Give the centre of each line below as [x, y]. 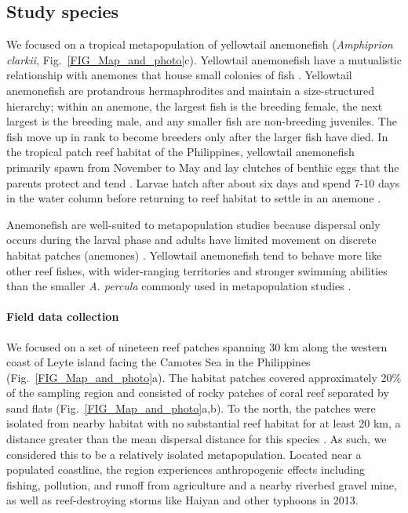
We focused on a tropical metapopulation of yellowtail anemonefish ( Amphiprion [200, 44]
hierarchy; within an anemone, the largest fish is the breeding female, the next [195, 106]
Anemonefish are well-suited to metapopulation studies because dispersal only [193, 224]
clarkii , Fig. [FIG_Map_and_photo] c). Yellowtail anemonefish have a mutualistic [204, 59]
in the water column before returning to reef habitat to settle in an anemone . [194, 198]
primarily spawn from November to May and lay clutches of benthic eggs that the [203, 167]
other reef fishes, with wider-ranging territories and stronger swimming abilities [197, 270]
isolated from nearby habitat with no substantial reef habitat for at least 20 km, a [204, 423]
